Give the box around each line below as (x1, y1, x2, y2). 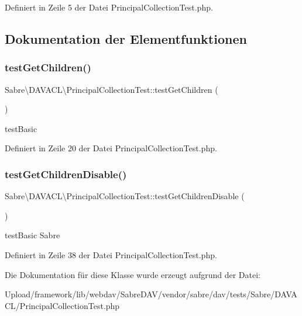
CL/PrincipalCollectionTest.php (5, 299, 120, 311)
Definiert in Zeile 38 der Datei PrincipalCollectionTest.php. (5, 248, 217, 261)
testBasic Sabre (5, 229, 60, 241)
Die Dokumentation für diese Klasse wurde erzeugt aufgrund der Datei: (5, 268, 260, 280)
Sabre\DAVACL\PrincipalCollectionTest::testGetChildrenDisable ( (5, 190, 245, 202)
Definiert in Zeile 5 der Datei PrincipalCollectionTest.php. (5, 1, 213, 13)
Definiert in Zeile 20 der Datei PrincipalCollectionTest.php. (5, 142, 217, 154)
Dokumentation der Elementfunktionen (5, 29, 247, 47)
